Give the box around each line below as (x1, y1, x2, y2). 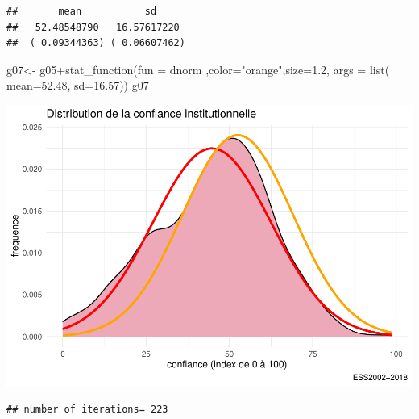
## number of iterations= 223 (6, 404, 168, 416)
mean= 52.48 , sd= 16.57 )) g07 (6, 77, 149, 94)
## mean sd (6, 6, 157, 17)
